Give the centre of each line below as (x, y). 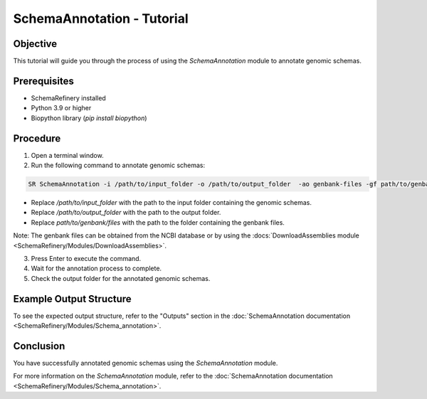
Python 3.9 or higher (61, 108)
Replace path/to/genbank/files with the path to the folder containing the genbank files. (158, 222)
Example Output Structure (72, 299)
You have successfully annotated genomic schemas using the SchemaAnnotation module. (146, 363)
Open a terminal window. (67, 155)
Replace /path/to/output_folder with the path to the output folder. (126, 213)
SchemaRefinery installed (68, 98)
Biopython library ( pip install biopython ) (89, 118)
